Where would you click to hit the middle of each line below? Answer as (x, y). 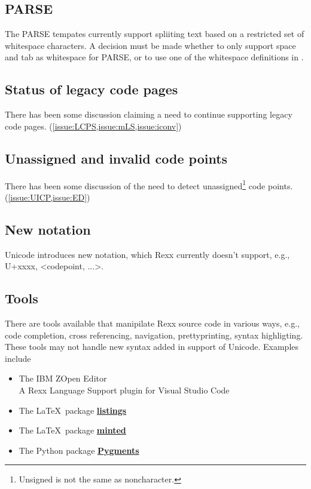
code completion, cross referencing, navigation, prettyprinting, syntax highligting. (154, 335)
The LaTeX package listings (73, 410)
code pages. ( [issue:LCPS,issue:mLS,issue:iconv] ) (93, 126)
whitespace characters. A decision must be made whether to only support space (150, 45)
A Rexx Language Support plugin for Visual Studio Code (124, 390)
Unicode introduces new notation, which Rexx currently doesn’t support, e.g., (147, 254)
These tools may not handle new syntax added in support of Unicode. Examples (152, 347)
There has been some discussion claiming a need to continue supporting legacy (149, 114)
